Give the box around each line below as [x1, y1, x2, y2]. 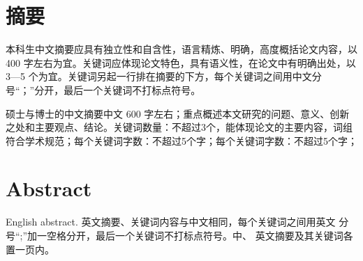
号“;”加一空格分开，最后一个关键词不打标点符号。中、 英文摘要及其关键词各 [6, 228, 353, 242]
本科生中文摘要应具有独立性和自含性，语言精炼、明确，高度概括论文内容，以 [6, 42, 357, 56]
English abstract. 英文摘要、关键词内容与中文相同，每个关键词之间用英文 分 [6, 214, 349, 229]
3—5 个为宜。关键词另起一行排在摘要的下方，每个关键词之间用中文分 [6, 69, 322, 84]
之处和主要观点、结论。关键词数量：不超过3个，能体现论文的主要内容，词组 [6, 120, 353, 134]
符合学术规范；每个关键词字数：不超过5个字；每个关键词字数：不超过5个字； [6, 133, 357, 148]
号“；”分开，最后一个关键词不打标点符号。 [6, 82, 201, 97]
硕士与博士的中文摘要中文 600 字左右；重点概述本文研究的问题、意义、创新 [6, 106, 350, 120]
